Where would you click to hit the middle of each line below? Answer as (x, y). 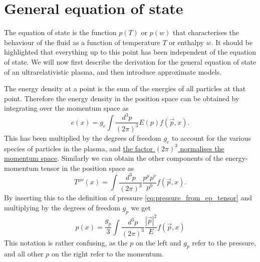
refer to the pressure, (224, 242)
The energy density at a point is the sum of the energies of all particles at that (125, 88)
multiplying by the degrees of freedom (62, 207)
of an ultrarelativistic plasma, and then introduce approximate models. (113, 71)
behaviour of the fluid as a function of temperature (82, 42)
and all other (24, 254)
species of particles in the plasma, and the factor (79, 148)
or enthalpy (186, 42)
